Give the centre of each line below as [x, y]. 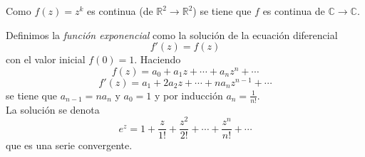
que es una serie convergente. [69, 145]
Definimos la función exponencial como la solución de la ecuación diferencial [172, 34]
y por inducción [189, 95]
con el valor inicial [46, 59]
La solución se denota [53, 109]
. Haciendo [158, 59]
